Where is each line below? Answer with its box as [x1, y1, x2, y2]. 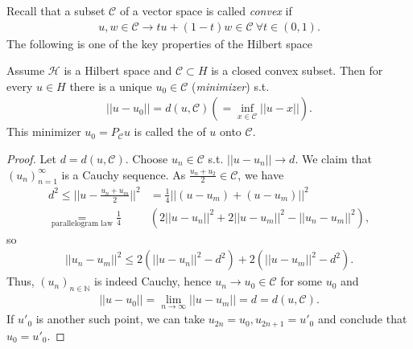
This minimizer [6, 123, 81, 140]
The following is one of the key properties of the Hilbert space [6, 35, 312, 51]
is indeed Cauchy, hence [94, 273, 212, 289]
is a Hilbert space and [64, 62, 172, 79]
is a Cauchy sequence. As [61, 166, 186, 183]
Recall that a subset [6, 2, 105, 18]
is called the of [134, 123, 206, 140]
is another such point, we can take [35, 310, 205, 327]
